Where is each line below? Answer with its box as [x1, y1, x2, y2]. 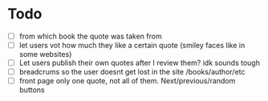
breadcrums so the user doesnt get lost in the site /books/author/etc [18, 67, 246, 77]
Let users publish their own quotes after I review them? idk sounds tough [18, 58, 260, 68]
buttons [18, 85, 45, 95]
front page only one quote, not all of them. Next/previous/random [18, 76, 236, 86]
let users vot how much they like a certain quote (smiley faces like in [18, 41, 246, 50]
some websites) [18, 50, 72, 59]
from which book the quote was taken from [18, 31, 162, 41]
